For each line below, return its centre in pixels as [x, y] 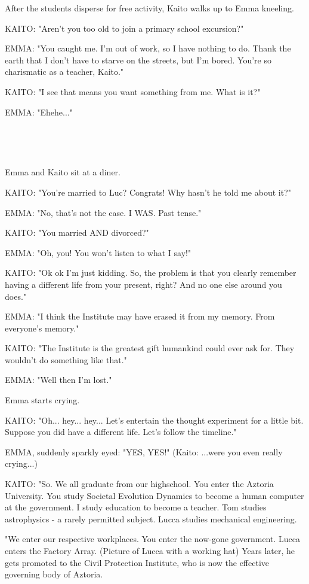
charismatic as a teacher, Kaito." [64, 72]
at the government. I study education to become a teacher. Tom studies [136, 507]
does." [16, 296]
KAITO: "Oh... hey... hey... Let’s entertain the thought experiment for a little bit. [154, 420]
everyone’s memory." [42, 328]
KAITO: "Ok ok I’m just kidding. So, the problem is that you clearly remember [151, 273]
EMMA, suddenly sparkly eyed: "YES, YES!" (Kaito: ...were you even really [144, 451]
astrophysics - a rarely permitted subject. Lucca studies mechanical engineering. [151, 518]
